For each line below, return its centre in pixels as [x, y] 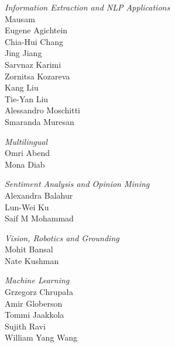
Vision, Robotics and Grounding [62, 237]
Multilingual [26, 141]
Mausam [20, 18]
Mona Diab [25, 164]
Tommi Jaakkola [35, 315]
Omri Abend [28, 153]
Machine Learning [37, 280]
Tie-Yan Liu [27, 98]
